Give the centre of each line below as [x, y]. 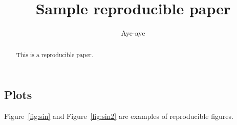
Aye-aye [133, 33]
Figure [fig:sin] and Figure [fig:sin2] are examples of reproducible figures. [119, 116]
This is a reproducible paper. [55, 54]
